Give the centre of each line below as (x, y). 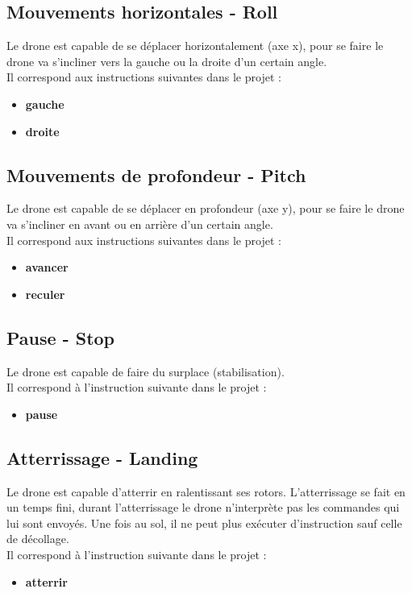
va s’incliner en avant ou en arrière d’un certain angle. (140, 224)
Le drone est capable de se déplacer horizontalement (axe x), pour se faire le (195, 46)
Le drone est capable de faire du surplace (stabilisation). (146, 371)
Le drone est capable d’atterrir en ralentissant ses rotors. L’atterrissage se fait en (206, 491)
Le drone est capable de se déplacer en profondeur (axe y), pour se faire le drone (206, 208)
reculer (45, 294)
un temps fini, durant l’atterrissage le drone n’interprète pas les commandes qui (203, 507)
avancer (47, 267)
